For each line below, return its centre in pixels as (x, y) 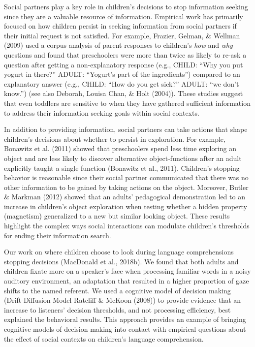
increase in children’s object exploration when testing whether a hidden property (126, 206)
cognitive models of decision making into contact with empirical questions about (125, 329)
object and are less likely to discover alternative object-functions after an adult (123, 158)
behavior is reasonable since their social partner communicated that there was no (126, 177)
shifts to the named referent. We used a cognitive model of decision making (117, 290)
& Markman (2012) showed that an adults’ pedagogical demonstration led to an (125, 197)
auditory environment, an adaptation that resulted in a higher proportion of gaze (127, 281)
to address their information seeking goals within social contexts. (102, 112)
